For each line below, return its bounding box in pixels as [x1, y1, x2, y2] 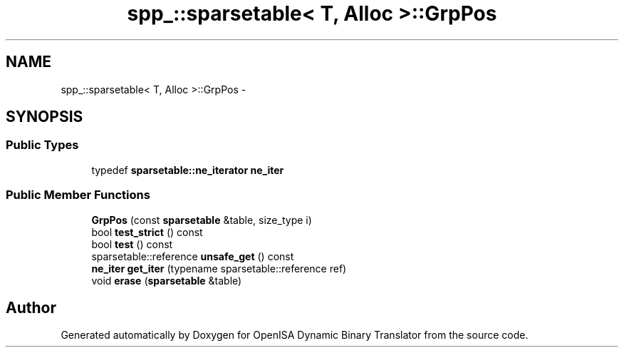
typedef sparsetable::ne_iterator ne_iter [91, 163, 284, 176]
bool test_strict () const [91, 225, 203, 238]
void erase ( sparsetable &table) [91, 274, 242, 287]
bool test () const [91, 237, 173, 250]
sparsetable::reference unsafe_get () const [91, 250, 294, 262]
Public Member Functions [6, 188, 150, 203]
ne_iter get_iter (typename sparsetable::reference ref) [91, 262, 347, 275]
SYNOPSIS [6, 108, 83, 126]
